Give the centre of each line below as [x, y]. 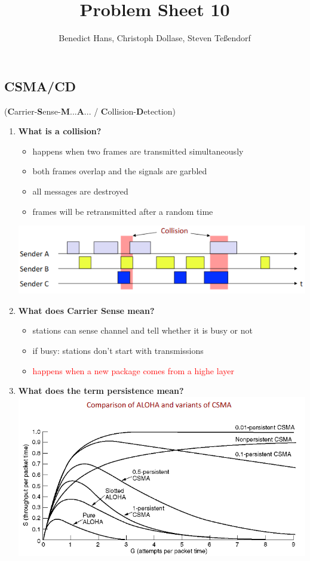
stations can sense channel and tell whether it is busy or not [143, 330]
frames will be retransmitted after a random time [123, 211]
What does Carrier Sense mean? [86, 310]
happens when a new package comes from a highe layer [133, 370]
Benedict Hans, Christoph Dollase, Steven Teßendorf [155, 38]
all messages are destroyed [80, 191]
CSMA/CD [40, 86]
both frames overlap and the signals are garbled [120, 171]
